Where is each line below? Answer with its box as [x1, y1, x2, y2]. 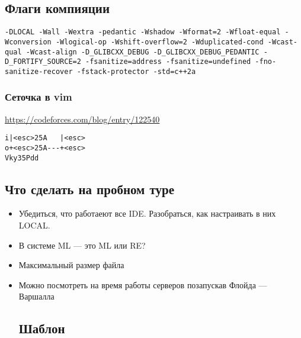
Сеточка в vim [5, 89, 72, 104]
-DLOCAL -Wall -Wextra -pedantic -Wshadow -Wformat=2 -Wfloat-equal [5, 28, 281, 37]
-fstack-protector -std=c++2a [76, 67, 196, 76]
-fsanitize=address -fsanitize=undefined [85, 57, 251, 66]
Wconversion [5, 37, 52, 46]
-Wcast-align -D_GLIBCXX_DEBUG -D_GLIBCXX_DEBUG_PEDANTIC [25, 47, 260, 56]
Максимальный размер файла [18, 259, 124, 271]
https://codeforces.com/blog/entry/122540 [5, 112, 160, 125]
